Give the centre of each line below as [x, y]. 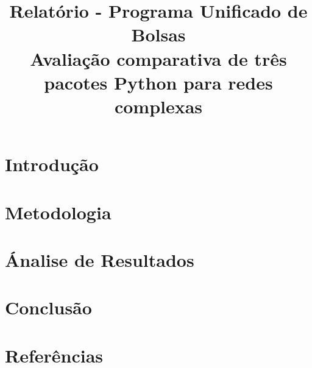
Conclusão [48, 307]
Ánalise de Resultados [100, 259]
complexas [158, 106]
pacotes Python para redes [158, 82]
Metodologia [58, 212]
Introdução [52, 164]
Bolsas [158, 34]
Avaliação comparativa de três [158, 58]
